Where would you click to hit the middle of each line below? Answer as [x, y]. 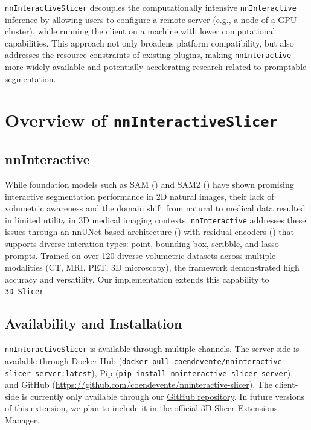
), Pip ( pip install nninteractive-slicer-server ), [192, 372]
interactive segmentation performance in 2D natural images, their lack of [139, 196]
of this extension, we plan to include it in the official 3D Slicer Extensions [141, 408]
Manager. [22, 420]
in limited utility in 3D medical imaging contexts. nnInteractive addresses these [155, 220]
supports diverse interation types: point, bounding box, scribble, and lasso [142, 244]
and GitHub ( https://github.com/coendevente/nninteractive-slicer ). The [139, 384]
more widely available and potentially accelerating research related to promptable [156, 67]
